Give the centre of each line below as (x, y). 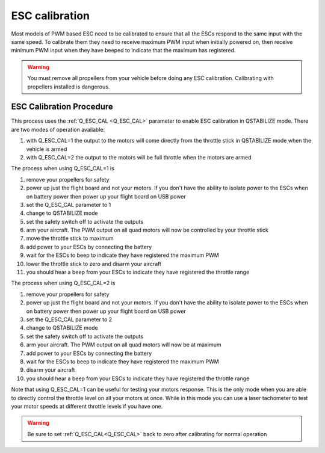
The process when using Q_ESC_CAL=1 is (63, 168)
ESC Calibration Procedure (62, 107)
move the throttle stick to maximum (70, 238)
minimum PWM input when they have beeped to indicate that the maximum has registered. (123, 51)
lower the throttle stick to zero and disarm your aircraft (94, 263)
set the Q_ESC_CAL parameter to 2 (69, 319)
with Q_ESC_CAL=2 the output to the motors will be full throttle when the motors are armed (139, 157)
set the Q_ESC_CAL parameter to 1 (69, 205)
